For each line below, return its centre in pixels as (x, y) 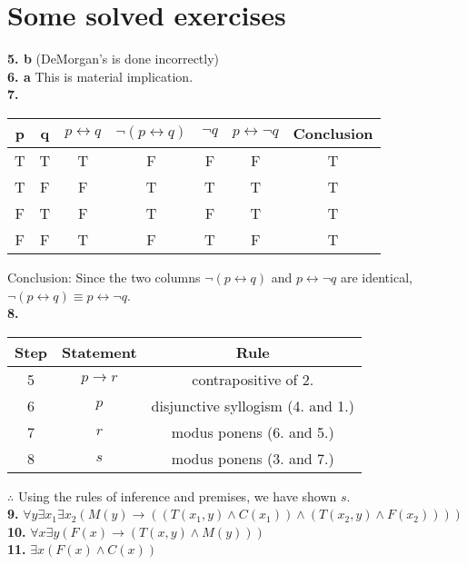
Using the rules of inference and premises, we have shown (177, 496)
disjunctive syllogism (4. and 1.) (253, 405)
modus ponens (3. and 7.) (253, 458)
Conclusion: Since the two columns (104, 277)
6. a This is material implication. (100, 76)
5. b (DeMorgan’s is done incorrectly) (114, 59)
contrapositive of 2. (253, 379)
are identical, (376, 277)
